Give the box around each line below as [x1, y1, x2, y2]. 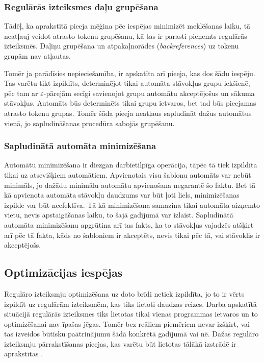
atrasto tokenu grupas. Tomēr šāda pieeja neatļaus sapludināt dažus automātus [4, 107, 252, 118]
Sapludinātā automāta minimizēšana [4, 139, 156, 152]
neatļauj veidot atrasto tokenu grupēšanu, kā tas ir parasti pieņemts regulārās [4, 30, 247, 41]
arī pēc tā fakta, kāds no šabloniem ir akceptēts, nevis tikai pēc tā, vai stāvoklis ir [4, 229, 260, 240]
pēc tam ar [4, 87, 38, 98]
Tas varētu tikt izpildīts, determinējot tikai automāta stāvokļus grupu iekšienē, [4, 78, 250, 88]
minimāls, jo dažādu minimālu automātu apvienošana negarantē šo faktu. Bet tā [4, 179, 256, 190]
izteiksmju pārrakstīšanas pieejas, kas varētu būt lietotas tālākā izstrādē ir [4, 338, 236, 349]
